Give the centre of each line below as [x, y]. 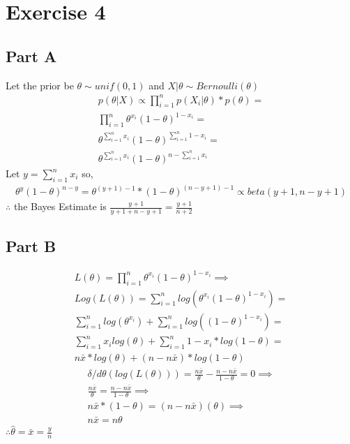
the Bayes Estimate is [60, 206]
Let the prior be [40, 85]
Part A [31, 55]
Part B [31, 245]
